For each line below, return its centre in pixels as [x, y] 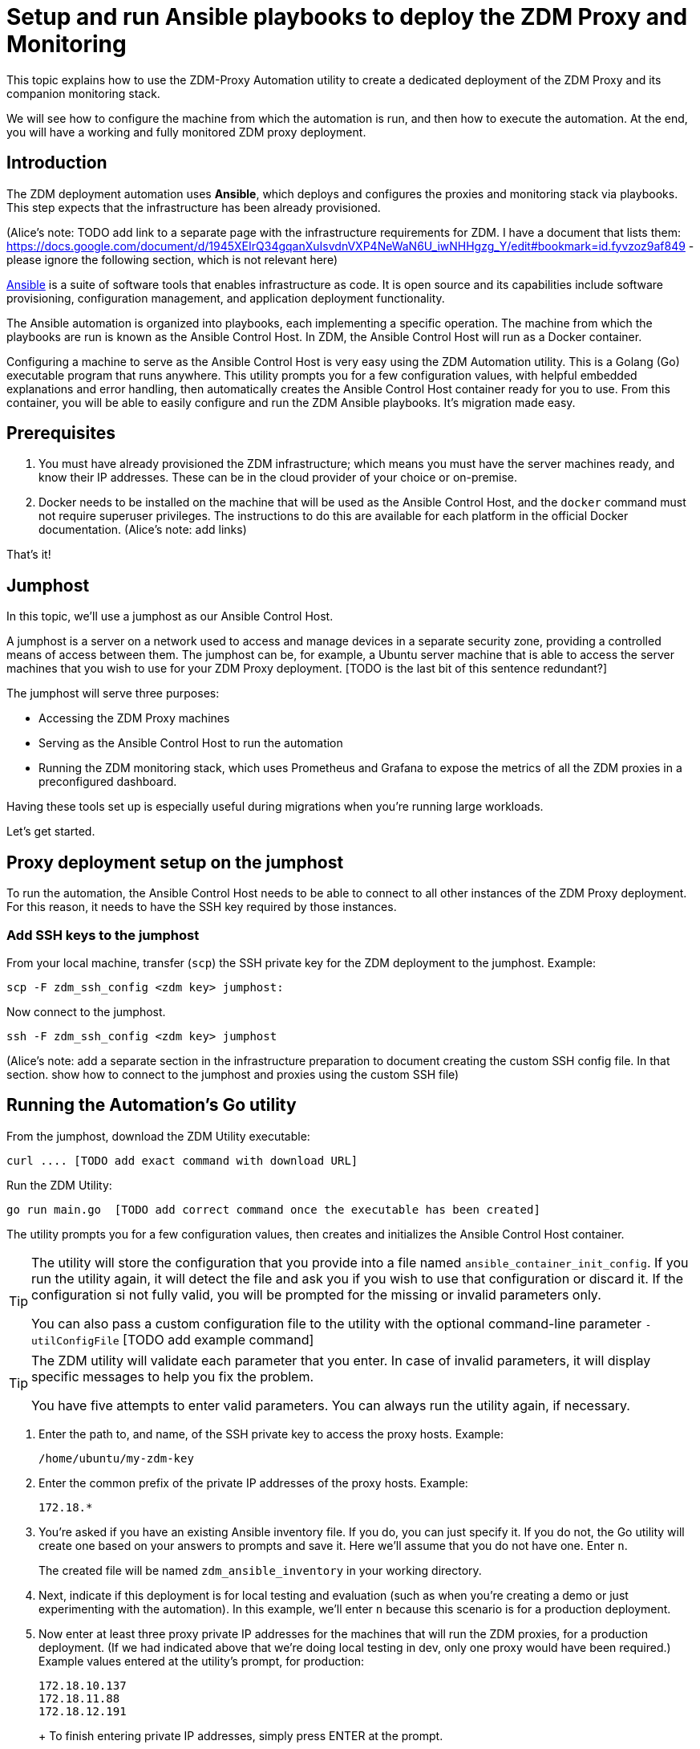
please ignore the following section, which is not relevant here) [172, 259]
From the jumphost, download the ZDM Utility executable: [158, 1136]
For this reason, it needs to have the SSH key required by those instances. [202, 907]
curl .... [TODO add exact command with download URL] [182, 1160]
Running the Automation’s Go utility [152, 1105]
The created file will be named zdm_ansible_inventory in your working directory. [260, 1570]
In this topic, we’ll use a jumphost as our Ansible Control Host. [170, 616]
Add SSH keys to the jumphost [103, 935]
